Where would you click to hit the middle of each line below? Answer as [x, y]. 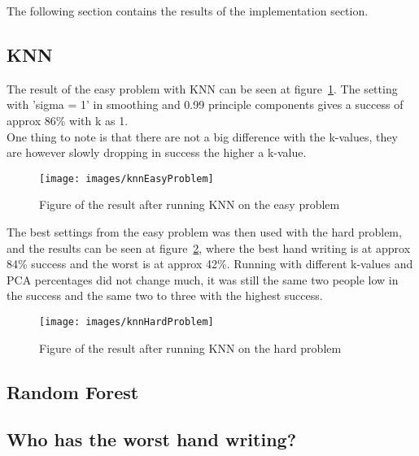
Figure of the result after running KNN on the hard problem [190, 347]
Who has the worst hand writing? [152, 439]
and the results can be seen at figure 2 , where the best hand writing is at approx [209, 248]
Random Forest [73, 391]
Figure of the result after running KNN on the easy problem [190, 204]
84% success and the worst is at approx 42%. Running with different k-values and [210, 264]
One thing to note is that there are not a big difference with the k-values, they [202, 136]
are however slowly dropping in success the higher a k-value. [157, 152]
